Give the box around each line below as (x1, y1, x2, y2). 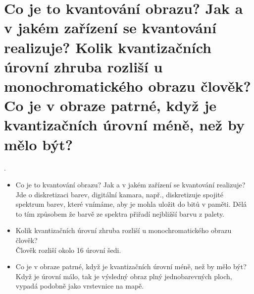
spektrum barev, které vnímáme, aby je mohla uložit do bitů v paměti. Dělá (15, 199, 247, 209)
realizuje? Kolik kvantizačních (4, 37, 211, 57)
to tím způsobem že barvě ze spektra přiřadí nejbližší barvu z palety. (15, 208, 224, 219)
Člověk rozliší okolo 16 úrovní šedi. (15, 244, 121, 255)
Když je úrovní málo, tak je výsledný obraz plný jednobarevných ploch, (15, 271, 232, 281)
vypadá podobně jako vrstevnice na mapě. (15, 281, 144, 291)
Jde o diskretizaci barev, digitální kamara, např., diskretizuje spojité (15, 189, 223, 199)
